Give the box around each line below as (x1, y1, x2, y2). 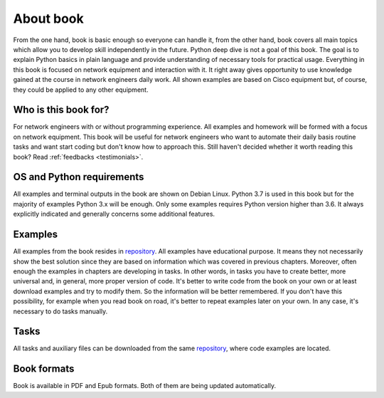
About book (13, 11, 85, 26)
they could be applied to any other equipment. (13, 85, 149, 94)
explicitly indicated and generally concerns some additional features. (13, 210, 215, 219)
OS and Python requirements (13, 171, 144, 183)
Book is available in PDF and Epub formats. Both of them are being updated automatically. (13, 382, 277, 390)
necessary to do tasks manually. (13, 307, 108, 315)
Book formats (13, 363, 75, 375)
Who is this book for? (13, 104, 110, 116)
